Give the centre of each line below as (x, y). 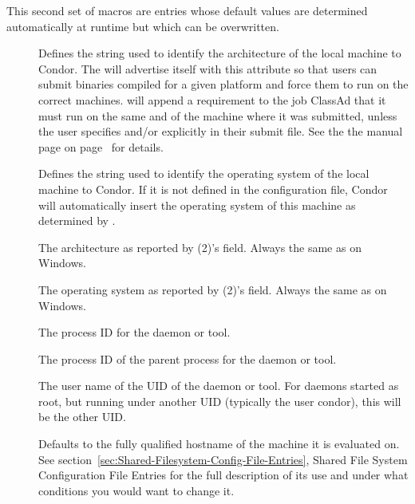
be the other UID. (82, 417)
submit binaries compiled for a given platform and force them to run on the (223, 84)
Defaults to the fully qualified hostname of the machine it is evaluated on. (219, 444)
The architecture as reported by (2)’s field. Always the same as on (200, 247)
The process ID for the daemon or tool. (134, 332)
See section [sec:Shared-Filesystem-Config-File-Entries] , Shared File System (223, 459)
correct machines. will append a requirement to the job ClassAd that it (212, 99)
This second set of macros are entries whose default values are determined (187, 10)
